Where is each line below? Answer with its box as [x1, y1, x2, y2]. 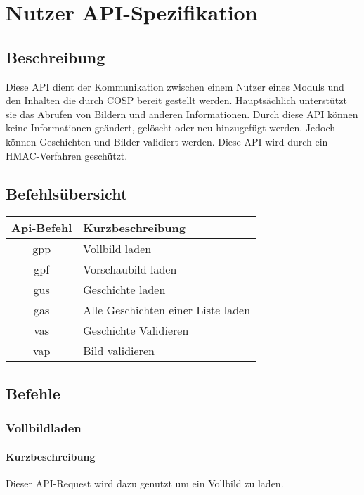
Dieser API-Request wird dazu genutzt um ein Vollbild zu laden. [6, 475, 284, 490]
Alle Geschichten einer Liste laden [83, 302, 251, 319]
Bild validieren [83, 342, 155, 359]
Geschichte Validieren [83, 322, 189, 339]
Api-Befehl [11, 219, 72, 236]
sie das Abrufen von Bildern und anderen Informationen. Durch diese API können [6, 106, 358, 121]
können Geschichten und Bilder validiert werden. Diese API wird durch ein [6, 134, 328, 148]
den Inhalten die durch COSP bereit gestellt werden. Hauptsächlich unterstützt [6, 93, 347, 108]
